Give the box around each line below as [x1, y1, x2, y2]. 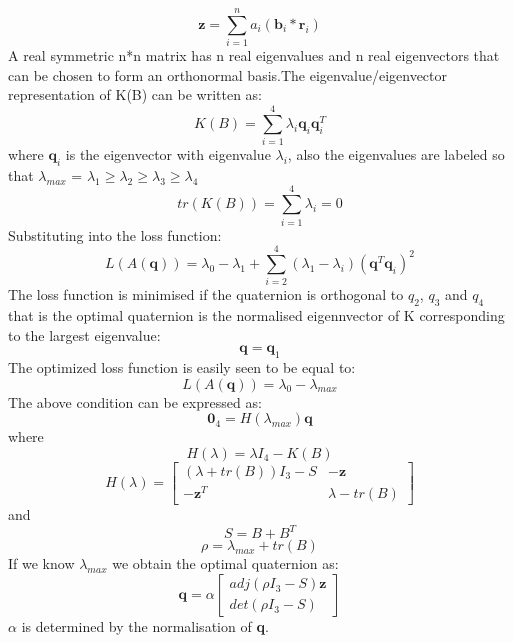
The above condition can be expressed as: [8, 391, 262, 412]
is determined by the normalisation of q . [21, 615, 269, 636]
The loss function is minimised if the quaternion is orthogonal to [8, 284, 404, 305]
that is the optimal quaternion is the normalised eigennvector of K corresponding [8, 305, 505, 326]
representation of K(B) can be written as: [8, 84, 263, 105]
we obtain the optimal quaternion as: [112, 553, 339, 574]
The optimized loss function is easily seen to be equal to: [8, 357, 356, 378]
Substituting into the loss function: [8, 224, 222, 245]
